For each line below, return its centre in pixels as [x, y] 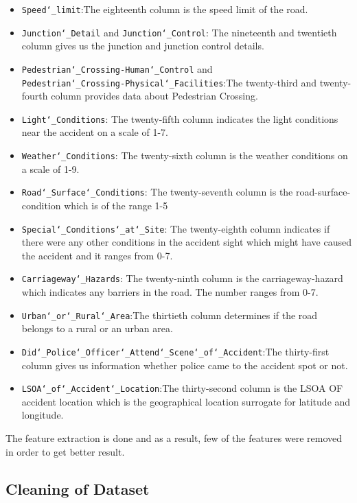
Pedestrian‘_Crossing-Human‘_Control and [117, 68]
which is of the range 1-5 [116, 205]
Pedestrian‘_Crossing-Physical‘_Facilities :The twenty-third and [169, 82]
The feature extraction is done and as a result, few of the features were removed [174, 438]
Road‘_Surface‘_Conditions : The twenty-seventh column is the [157, 192]
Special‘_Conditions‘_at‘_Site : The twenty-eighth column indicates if [176, 228]
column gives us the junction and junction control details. [143, 46]
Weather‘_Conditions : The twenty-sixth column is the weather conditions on [185, 155]
